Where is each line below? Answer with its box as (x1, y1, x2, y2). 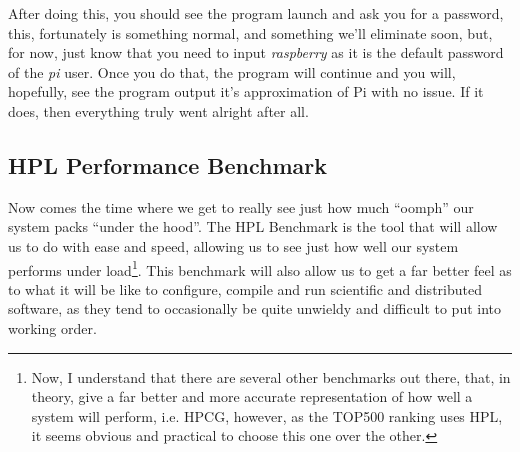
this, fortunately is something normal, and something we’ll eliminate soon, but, (8, 22, 493, 43)
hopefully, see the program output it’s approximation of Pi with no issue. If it (8, 81, 484, 102)
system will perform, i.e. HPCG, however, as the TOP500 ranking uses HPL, (31, 405, 503, 426)
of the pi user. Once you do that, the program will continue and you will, (8, 61, 456, 82)
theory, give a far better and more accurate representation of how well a (31, 386, 473, 407)
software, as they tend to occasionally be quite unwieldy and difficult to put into (8, 298, 502, 319)
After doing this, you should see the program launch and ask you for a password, (8, 3, 504, 23)
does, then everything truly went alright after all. (8, 100, 309, 121)
